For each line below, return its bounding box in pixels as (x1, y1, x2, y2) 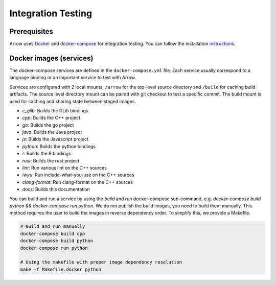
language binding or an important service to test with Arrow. (9, 75, 136, 81)
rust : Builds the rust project (22, 157, 80, 163)
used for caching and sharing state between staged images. (9, 98, 136, 104)
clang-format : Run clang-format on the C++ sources (22, 179, 133, 185)
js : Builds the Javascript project (22, 136, 89, 142)
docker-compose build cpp (20, 230, 85, 236)
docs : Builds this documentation (22, 186, 90, 193)
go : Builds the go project (22, 122, 74, 128)
